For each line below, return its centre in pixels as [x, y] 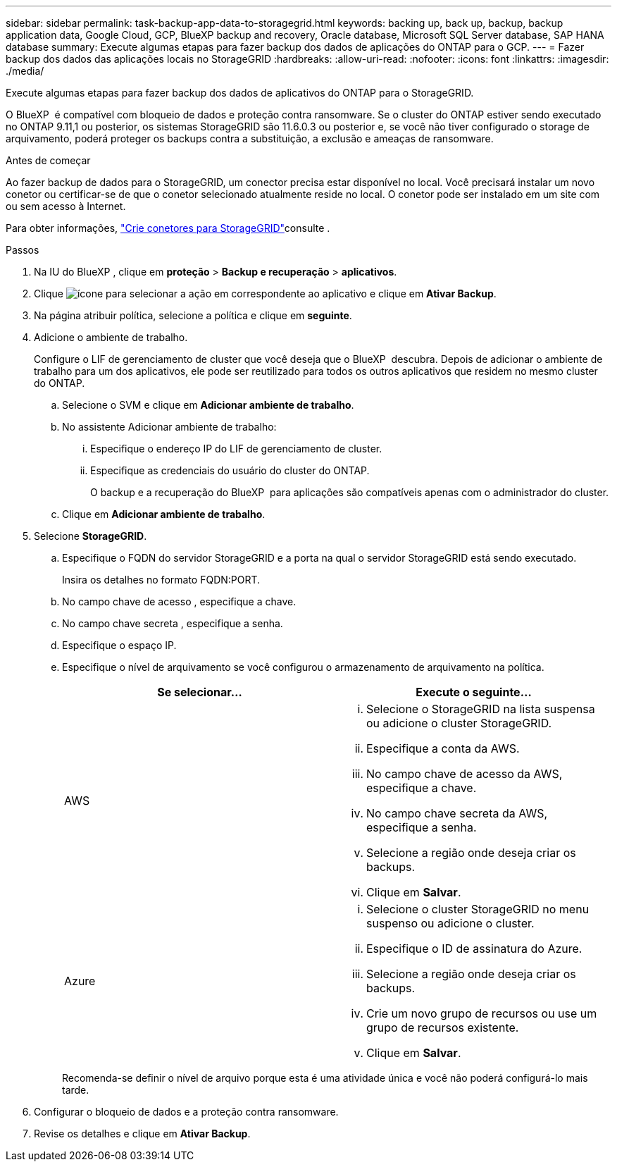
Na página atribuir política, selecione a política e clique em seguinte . [193, 315]
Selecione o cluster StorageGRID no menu [478, 909]
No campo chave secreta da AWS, [457, 813]
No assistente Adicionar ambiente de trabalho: [169, 427]
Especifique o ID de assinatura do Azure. [474, 949]
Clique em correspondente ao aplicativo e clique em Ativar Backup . [265, 294]
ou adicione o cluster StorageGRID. [459, 723]
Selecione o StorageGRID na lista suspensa [481, 709]
